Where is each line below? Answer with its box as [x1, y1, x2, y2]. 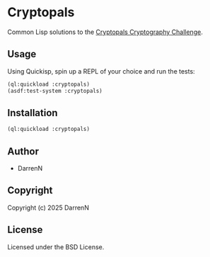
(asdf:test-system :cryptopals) [7, 87, 103, 94]
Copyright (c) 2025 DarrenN [7, 203, 90, 212]
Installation [7, 107, 58, 119]
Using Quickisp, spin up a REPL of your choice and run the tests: [7, 67, 196, 75]
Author [7, 145, 39, 157]
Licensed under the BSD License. [7, 242, 105, 251]
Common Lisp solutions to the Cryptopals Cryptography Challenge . [7, 28, 203, 36]
